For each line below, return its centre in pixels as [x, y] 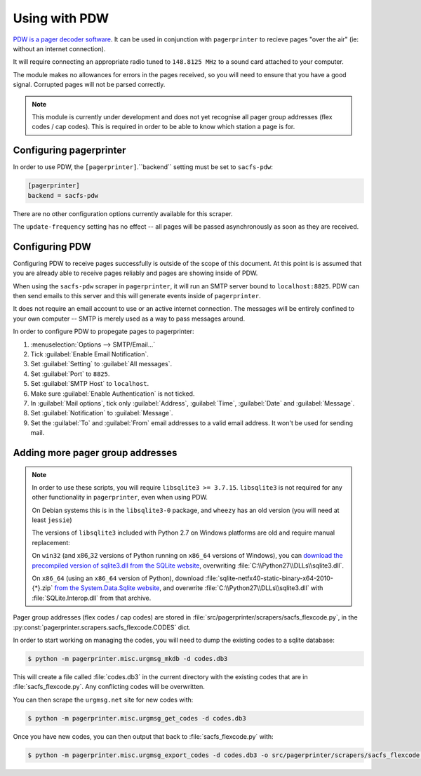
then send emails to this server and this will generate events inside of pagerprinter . [137, 296]
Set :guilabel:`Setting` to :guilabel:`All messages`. [101, 364]
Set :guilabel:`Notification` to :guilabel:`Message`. [102, 413]
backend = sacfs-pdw [63, 195]
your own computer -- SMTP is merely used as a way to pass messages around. [129, 319]
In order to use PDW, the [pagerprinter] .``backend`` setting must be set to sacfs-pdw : [143, 167]
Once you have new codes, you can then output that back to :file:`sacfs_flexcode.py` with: [143, 736]
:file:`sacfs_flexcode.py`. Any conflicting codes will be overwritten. [109, 687]
